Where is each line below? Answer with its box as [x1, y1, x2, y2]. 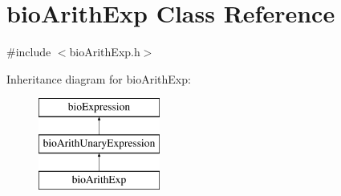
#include [6, 43, 51, 60]
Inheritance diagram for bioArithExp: [6, 70, 191, 87]
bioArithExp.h [69, 43, 140, 60]
